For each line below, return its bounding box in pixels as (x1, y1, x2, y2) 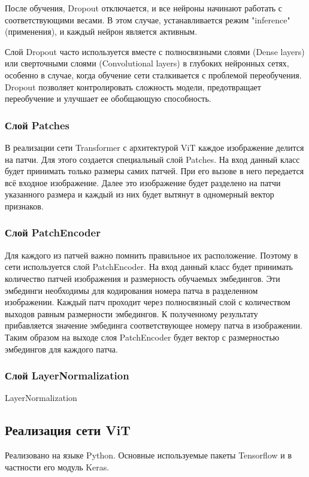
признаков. (5, 199, 44, 212)
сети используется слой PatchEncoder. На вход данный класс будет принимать (5, 260, 293, 273)
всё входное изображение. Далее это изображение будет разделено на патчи (5, 176, 281, 189)
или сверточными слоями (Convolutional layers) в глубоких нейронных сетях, (5, 57, 289, 69)
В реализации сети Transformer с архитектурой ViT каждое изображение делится (5, 141, 304, 153)
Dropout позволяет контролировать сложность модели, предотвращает (5, 80, 261, 93)
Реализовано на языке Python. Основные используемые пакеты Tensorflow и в (5, 449, 292, 461)
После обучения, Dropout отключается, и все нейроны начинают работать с (5, 2, 283, 14)
